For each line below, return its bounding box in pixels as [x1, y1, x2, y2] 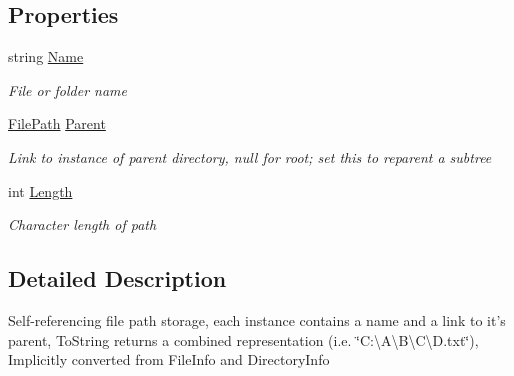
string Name [8, 46, 84, 67]
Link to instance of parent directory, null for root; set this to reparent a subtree [8, 146, 492, 167]
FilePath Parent [8, 113, 106, 134]
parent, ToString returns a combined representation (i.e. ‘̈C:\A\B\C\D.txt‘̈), [8, 329, 479, 350]
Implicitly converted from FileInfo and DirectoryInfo [8, 349, 330, 370]
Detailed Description [8, 263, 227, 294]
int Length [8, 180, 73, 201]
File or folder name [8, 79, 128, 100]
